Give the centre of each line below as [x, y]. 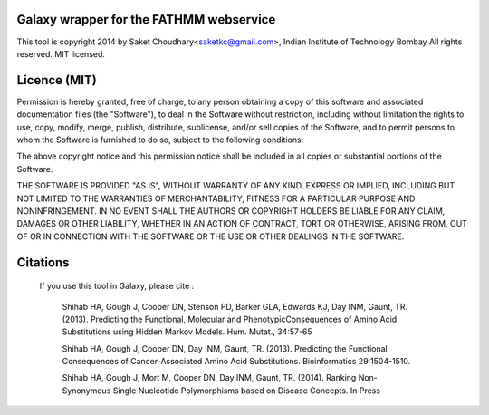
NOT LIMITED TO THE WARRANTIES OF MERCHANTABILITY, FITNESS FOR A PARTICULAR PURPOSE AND [216, 198]
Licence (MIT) [57, 80]
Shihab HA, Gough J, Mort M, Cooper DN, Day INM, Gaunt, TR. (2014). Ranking [209, 378]
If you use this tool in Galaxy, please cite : [117, 286]
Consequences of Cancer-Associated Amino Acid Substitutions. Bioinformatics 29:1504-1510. [236, 362]
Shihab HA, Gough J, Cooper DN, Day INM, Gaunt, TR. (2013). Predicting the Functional [225, 348]
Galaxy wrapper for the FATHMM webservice [146, 19]
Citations [43, 262]
